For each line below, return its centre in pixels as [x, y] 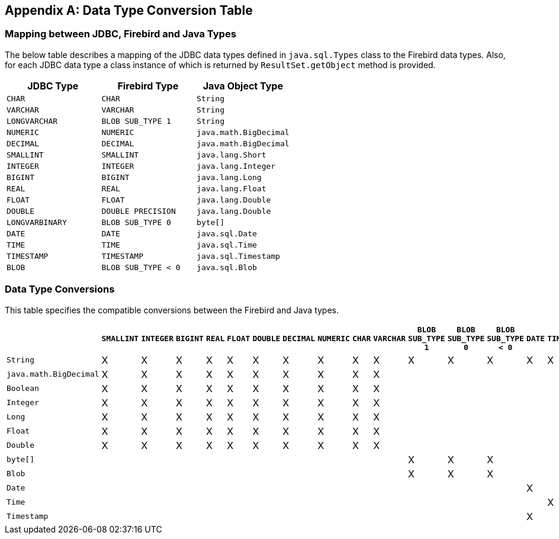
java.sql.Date [227, 233]
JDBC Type [53, 86]
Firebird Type [148, 86]
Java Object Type [243, 86]
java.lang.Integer [236, 166]
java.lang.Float [232, 188]
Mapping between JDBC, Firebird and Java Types [121, 34]
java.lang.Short [232, 155]
